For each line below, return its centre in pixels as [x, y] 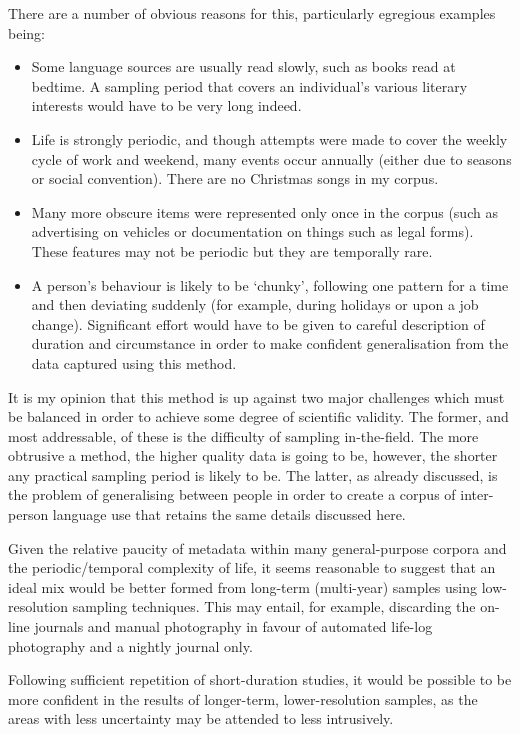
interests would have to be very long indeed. [166, 105]
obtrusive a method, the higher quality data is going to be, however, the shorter [253, 455]
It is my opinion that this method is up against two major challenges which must [256, 396]
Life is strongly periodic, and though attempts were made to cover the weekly [269, 138]
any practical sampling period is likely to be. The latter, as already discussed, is [253, 474]
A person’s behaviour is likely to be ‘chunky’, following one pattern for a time [270, 284]
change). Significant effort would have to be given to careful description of [258, 323]
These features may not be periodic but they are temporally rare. [232, 250]
